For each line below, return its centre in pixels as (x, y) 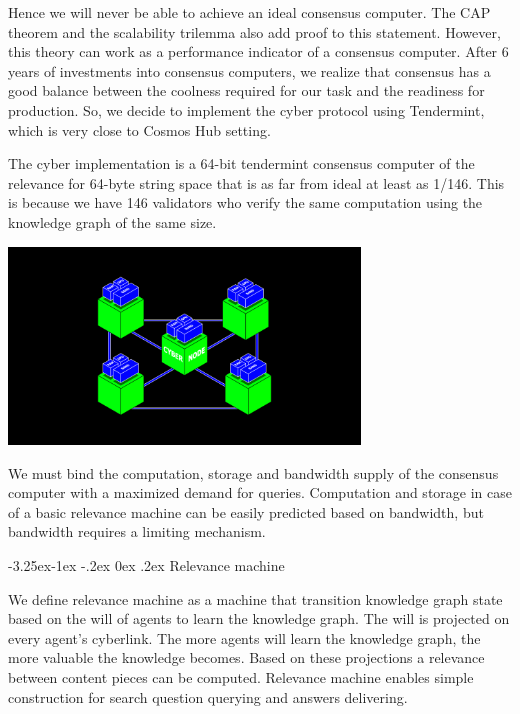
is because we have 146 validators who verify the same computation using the (245, 202)
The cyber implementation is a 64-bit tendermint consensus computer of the (241, 163)
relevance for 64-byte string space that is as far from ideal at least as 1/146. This (256, 182)
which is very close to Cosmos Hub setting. (139, 129)
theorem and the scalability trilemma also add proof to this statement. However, (254, 31)
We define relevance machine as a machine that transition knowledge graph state (255, 598)
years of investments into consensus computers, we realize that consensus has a (249, 70)
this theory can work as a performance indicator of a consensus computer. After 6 (258, 51)
